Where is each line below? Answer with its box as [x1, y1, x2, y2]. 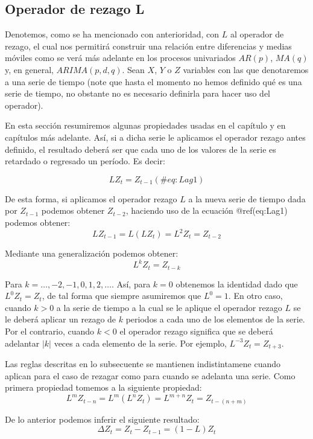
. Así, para [111, 277, 151, 290]
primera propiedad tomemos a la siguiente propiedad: [5, 381, 202, 394]
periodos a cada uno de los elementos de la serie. [125, 313, 305, 325]
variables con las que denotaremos [183, 63, 309, 75]
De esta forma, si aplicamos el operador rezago [5, 192, 177, 205]
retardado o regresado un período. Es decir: [5, 155, 165, 167]
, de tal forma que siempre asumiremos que [42, 289, 201, 302]
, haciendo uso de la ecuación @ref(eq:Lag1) [125, 204, 288, 217]
